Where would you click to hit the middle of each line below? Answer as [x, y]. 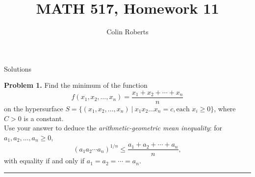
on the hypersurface [34, 108]
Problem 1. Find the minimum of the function [76, 85]
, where [225, 108]
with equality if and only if [44, 161]
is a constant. [44, 118]
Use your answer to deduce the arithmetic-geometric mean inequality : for [113, 128]
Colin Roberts [127, 32]
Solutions [18, 68]
